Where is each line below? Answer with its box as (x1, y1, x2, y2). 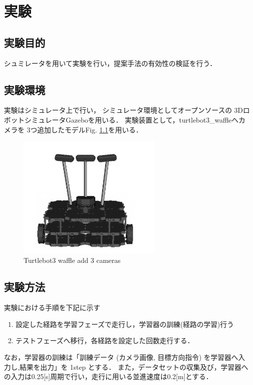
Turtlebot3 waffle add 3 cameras (24, 255, 121, 265)
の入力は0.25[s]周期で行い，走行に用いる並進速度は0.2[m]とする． (4, 371, 213, 382)
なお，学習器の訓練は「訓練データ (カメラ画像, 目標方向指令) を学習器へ (4, 352, 238, 362)
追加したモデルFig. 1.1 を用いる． (37, 124, 143, 134)
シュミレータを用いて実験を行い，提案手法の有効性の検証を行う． (4, 58, 217, 68)
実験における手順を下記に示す (4, 302, 100, 313)
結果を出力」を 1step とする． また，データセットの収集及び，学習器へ (19, 361, 249, 372)
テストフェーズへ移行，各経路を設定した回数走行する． (15, 335, 195, 346)
